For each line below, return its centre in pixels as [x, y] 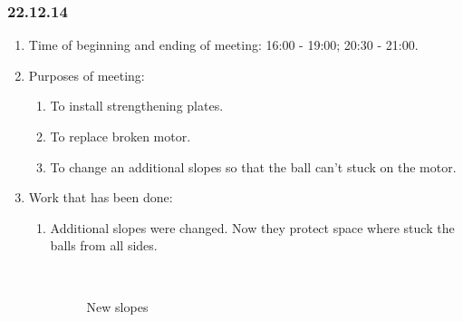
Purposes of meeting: [87, 75]
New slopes [117, 306]
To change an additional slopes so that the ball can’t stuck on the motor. [253, 166]
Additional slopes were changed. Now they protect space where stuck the [252, 227]
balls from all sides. [104, 245]
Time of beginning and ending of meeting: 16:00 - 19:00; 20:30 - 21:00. [223, 45]
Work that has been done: [101, 197]
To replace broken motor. [121, 136]
